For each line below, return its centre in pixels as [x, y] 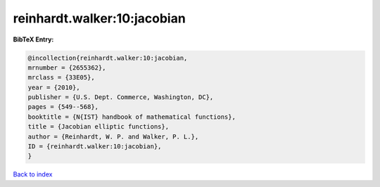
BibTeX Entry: [33, 39]
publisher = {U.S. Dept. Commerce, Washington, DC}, [121, 97]
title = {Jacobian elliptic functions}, [98, 127]
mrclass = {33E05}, [61, 78]
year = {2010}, [54, 87]
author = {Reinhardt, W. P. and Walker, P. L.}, [113, 136]
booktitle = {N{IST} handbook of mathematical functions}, [132, 117]
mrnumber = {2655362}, [67, 67]
